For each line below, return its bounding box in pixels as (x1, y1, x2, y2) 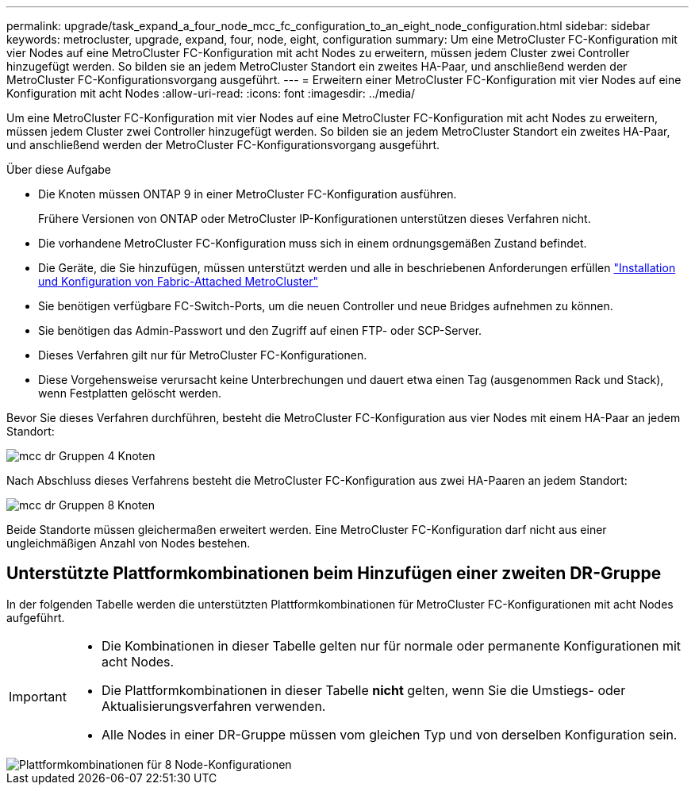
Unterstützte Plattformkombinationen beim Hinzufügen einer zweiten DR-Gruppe (6, 563, 662, 584)
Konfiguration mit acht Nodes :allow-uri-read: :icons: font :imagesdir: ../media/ (6, 86, 416, 100)
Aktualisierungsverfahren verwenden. (101, 697, 326, 714)
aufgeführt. (6, 610, 65, 624)
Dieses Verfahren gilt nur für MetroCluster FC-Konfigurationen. (38, 348, 367, 362)
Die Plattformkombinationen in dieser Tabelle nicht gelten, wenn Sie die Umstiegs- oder (101, 682, 626, 698)
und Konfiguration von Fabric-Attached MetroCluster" (38, 275, 318, 288)
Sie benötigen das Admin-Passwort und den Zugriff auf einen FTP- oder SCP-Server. (38, 324, 482, 337)
